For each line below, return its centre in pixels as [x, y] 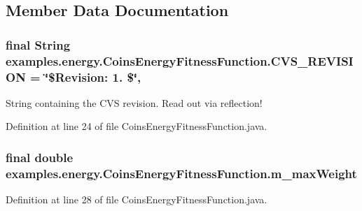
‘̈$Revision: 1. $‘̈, [93, 77]
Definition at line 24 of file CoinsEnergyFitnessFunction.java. [137, 126]
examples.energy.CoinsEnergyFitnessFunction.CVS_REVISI [180, 60]
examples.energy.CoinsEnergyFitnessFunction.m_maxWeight [181, 173]
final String [38, 44]
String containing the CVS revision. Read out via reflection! [134, 102]
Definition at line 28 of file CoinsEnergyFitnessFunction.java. [137, 199]
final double [40, 157]
